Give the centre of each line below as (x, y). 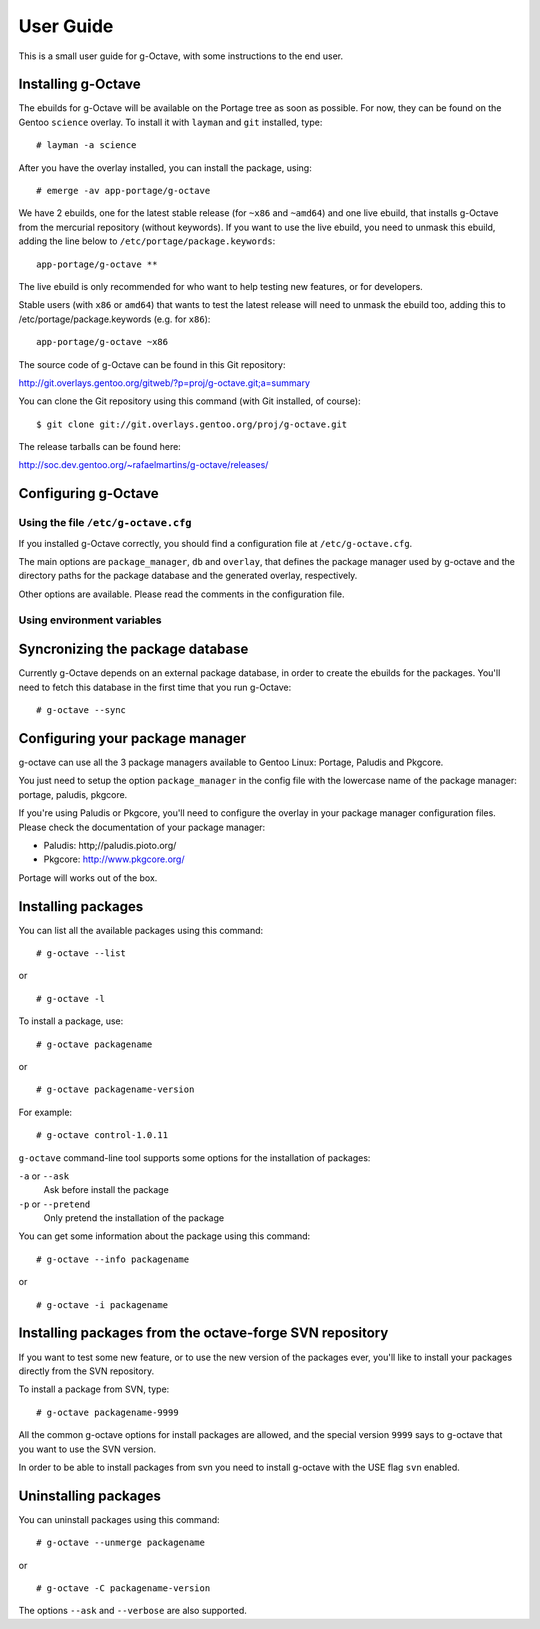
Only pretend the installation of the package (134, 1218)
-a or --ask (44, 1176)
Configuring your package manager (132, 738)
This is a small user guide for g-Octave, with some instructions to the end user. (181, 56)
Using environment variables (90, 620)
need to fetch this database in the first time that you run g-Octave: (155, 687)
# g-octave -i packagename (102, 1304)
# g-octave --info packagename (113, 1259)
